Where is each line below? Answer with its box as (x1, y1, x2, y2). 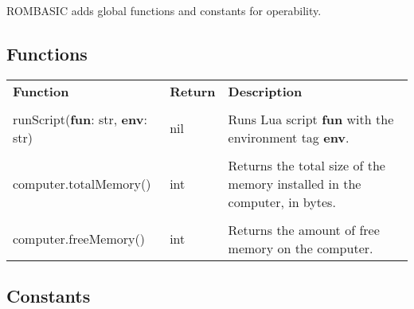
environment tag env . (228, 127, 350, 147)
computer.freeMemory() (13, 229, 145, 248)
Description (228, 81, 303, 100)
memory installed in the (228, 174, 361, 193)
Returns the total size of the (228, 155, 385, 174)
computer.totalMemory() (13, 174, 151, 193)
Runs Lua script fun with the (228, 109, 394, 128)
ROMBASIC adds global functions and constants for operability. (6, 2, 322, 18)
